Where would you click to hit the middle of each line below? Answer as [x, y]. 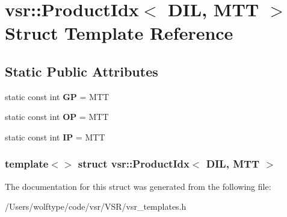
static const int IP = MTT [55, 137]
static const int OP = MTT [57, 117]
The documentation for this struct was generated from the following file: [138, 186]
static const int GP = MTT [57, 96]
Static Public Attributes [82, 71]
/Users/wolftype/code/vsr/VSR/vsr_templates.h [96, 206]
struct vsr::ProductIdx [134, 164]
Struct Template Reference [119, 33]
